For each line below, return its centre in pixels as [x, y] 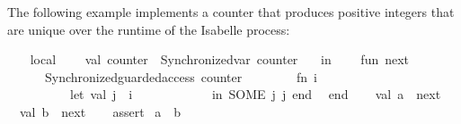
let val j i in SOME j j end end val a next [255, 94]
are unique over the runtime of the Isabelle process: [149, 29]
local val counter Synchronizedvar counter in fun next [220, 59]
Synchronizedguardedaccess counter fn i [181, 76]
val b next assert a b [100, 111]
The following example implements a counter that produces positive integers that [231, 12]
